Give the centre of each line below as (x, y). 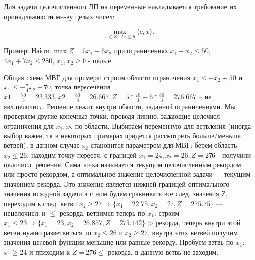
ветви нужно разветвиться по (48, 232)
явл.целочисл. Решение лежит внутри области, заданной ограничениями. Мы (120, 106)
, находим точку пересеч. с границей (82, 154)
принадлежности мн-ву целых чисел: (59, 16)
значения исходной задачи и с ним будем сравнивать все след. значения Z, (116, 194)
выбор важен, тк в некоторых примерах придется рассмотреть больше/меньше (122, 135)
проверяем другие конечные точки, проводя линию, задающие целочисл (112, 116)
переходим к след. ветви (41, 203)
